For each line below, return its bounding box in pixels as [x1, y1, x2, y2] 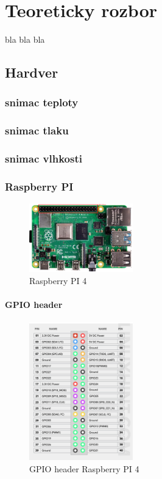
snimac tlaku [5, 123, 69, 138]
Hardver [5, 63, 58, 82]
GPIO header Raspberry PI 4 [29, 462, 139, 475]
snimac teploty [5, 95, 79, 110]
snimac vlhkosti [5, 151, 82, 166]
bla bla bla [5, 33, 45, 46]
